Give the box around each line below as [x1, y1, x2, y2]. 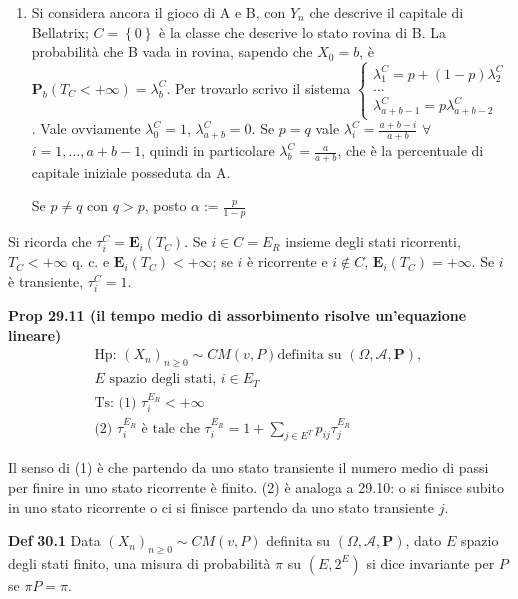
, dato [405, 530, 442, 551]
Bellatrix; [31, 21, 89, 42]
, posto [144, 195, 187, 216]
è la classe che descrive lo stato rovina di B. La [159, 21, 446, 42]
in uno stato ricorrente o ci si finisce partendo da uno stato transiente [8, 496, 435, 517]
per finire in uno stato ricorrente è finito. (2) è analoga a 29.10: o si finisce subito [8, 476, 504, 497]
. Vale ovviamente [31, 118, 141, 139]
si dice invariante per [366, 552, 495, 573]
